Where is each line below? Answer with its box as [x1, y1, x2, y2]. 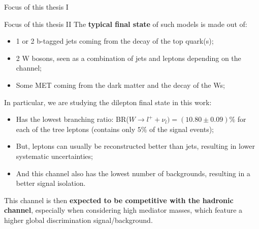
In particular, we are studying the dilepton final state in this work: [4, 96, 212, 107]
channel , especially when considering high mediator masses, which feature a [4, 205, 243, 215]
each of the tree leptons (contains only [16, 123, 136, 134]
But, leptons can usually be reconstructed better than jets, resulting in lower [16, 141, 255, 151]
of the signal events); [149, 123, 214, 134]
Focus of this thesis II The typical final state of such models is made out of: [4, 18, 247, 29]
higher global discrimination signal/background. [4, 214, 153, 225]
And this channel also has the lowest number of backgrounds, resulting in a [16, 168, 250, 178]
